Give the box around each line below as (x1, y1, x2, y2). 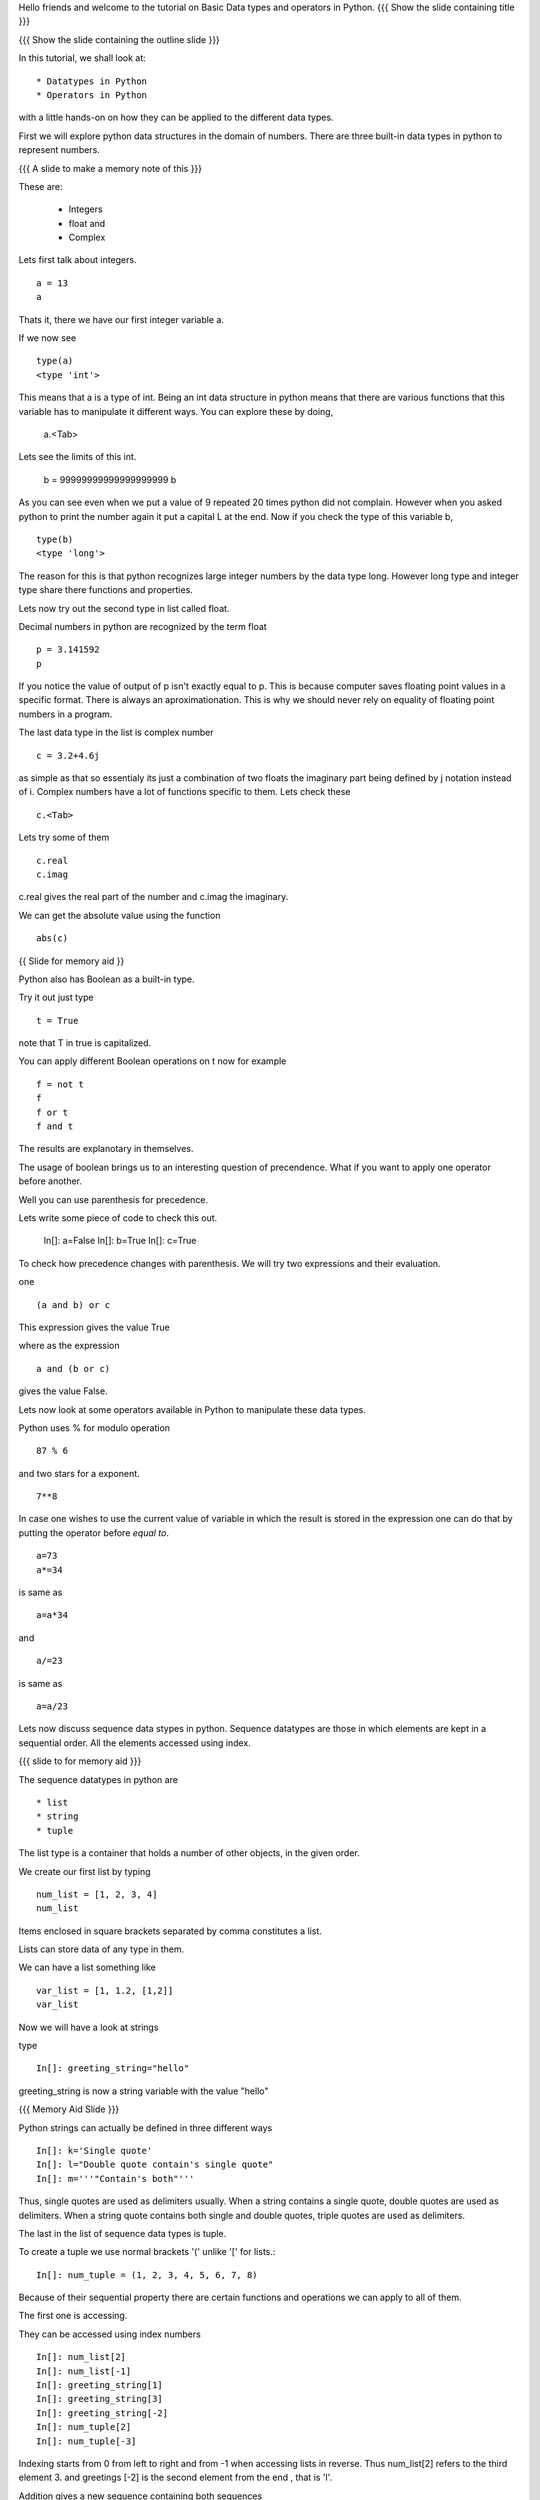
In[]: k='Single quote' (36, 2145, 153, 2156)
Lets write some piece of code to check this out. (18, 1212, 218, 1224)
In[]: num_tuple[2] (36, 2421, 132, 2433)
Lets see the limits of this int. (18, 451, 137, 463)
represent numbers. (18, 144, 100, 156)
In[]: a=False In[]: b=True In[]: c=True (43, 1235, 197, 1247)
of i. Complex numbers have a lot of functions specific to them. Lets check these (18, 786, 351, 798)
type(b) (36, 533, 74, 545)
